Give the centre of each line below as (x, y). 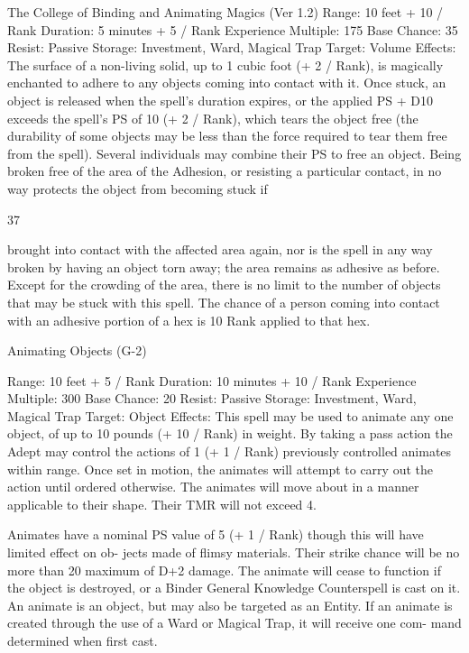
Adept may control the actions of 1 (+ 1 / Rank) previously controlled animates (230, 451)
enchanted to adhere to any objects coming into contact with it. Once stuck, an (227, 83)
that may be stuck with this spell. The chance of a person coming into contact (224, 302)
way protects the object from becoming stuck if (138, 188)
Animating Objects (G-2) (77, 350)
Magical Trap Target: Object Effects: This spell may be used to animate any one (230, 415)
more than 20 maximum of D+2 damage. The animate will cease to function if (224, 570)
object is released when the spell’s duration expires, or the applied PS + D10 (220, 100)
